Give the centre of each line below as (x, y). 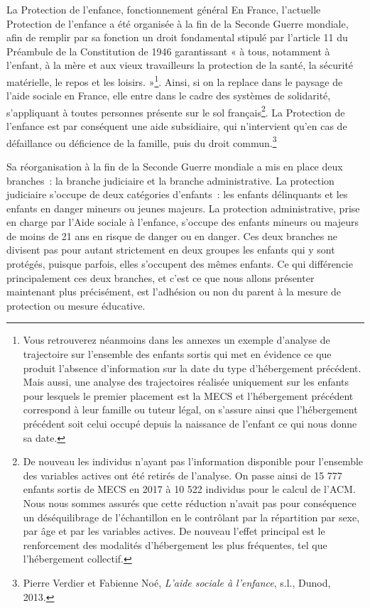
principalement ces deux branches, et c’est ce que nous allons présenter (160, 277)
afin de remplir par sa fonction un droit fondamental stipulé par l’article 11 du (177, 37)
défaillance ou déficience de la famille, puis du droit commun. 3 (142, 141)
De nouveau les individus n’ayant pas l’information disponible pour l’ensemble (193, 461)
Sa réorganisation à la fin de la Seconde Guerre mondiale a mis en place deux (175, 166)
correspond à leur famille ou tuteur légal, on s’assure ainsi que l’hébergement (190, 409)
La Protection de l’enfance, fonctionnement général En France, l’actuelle (164, 9)
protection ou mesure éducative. (76, 305)
